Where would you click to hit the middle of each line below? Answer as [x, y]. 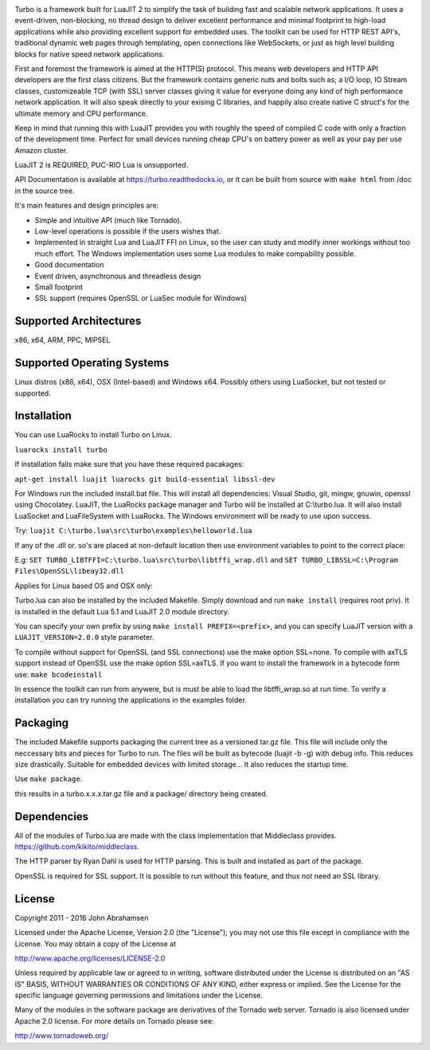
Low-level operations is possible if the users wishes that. [128, 231]
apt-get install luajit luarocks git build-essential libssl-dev [145, 479]
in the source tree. [45, 191]
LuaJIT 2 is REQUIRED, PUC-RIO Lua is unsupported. [102, 165]
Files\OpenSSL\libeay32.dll [70, 571]
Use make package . [49, 779]
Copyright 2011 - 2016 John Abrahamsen [82, 918]
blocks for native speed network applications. [90, 54]
